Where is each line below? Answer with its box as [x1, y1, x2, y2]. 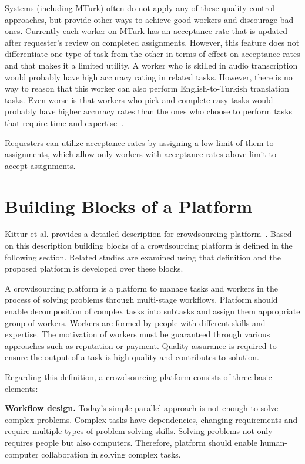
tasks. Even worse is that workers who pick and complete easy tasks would [5, 93, 273, 106]
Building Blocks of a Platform [5, 194, 253, 218]
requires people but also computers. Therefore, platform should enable [5, 436, 257, 448]
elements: [5, 382, 38, 394]
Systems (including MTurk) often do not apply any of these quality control [5, 2, 274, 13]
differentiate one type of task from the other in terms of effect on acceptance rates [5, 48, 300, 60]
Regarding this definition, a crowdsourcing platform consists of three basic [5, 370, 272, 382]
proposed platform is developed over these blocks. [5, 262, 183, 275]
